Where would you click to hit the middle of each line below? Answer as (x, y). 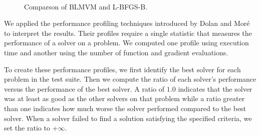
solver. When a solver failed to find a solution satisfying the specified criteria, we (128, 118)
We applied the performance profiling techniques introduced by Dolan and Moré (127, 23)
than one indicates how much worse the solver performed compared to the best (125, 108)
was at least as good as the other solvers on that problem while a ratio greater (124, 98)
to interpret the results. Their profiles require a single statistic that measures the (128, 33)
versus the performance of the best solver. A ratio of (84, 88)
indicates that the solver (215, 88)
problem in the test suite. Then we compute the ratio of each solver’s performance (130, 79)
